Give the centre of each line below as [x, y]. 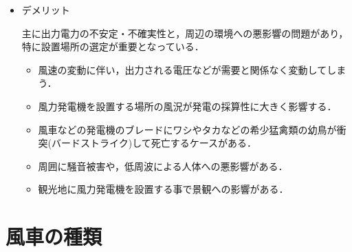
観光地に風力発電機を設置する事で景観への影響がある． [163, 189]
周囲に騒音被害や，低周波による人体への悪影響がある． [163, 166]
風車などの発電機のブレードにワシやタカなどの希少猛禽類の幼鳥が [187, 129]
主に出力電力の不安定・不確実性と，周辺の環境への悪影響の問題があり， [185, 33]
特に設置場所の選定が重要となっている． [113, 46]
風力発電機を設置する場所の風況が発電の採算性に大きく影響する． [187, 106]
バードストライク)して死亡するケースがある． [154, 143]
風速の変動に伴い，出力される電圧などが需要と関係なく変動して [183, 69]
